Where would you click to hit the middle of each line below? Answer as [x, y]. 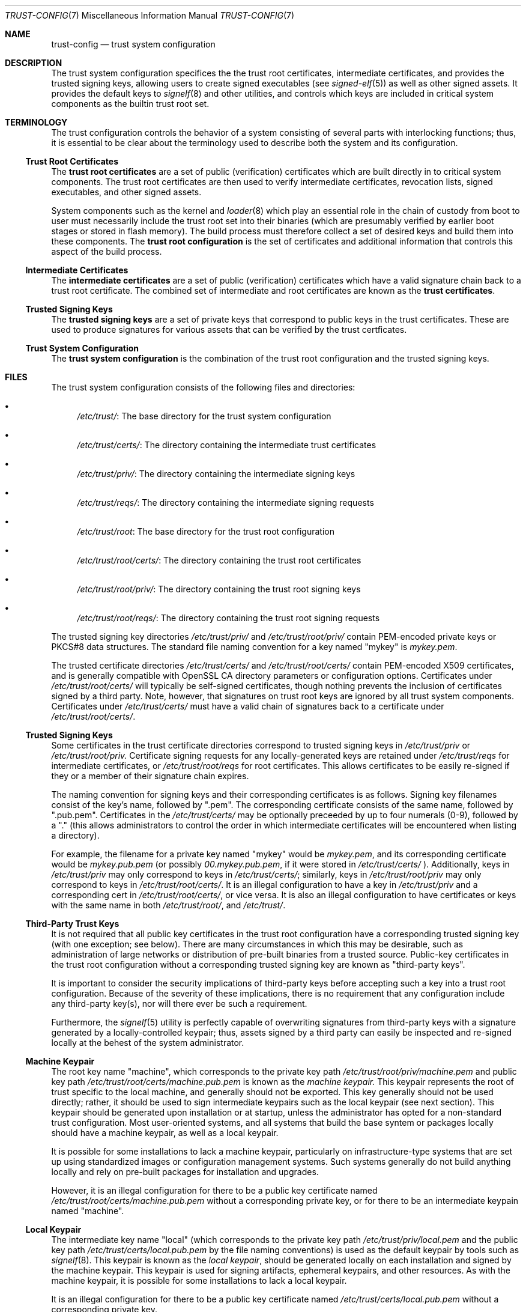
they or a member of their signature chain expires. [150, 776]
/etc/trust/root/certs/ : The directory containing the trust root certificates [219, 560]
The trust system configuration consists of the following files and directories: [203, 387]
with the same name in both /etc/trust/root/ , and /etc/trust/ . [168, 905]
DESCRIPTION [34, 63]
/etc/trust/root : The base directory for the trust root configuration [206, 531]
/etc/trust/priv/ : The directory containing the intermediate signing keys [216, 474]
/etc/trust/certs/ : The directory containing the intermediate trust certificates [227, 445]
